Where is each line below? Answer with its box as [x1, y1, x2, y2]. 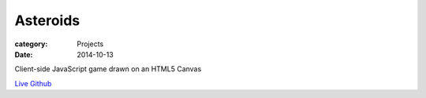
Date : [14, 49, 33, 59]
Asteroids [14, 12, 80, 29]
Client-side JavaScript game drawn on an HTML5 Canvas [14, 64, 202, 74]
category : [14, 39, 48, 49]
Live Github [14, 78, 52, 88]
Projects [77, 39, 104, 49]
